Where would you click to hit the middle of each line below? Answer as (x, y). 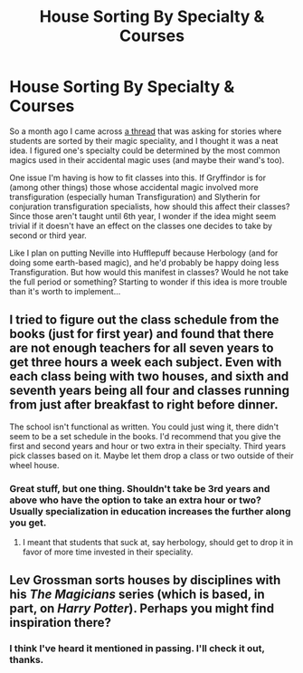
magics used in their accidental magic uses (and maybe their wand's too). (147, 159)
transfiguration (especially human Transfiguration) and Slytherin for (135, 197)
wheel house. (34, 465)
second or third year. (48, 235)
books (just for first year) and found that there (142, 334)
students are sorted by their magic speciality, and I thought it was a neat (144, 140)
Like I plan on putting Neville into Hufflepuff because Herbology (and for (144, 253)
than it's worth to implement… (65, 291)
